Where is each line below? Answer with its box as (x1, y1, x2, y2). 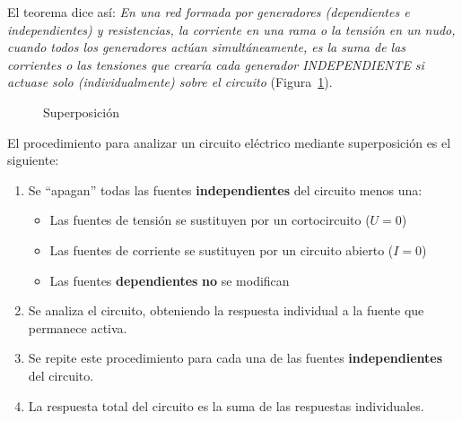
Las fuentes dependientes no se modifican (49, 271, 290, 289)
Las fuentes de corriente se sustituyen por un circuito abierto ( (49, 240, 394, 259)
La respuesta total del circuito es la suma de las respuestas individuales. (28, 396, 424, 415)
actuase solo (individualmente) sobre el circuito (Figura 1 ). (7, 73, 333, 91)
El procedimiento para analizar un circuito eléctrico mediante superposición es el (7, 133, 451, 151)
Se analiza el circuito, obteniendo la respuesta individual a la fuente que (28, 301, 424, 320)
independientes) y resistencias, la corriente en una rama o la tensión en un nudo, (7, 20, 456, 39)
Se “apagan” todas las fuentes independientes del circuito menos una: (28, 180, 423, 199)
